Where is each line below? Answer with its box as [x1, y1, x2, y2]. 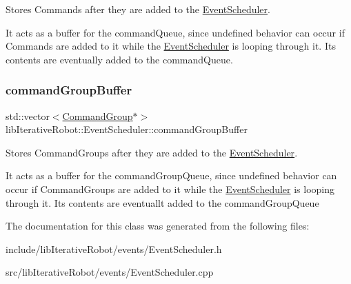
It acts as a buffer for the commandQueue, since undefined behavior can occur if [6, 25, 345, 39]
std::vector [6, 108, 50, 123]
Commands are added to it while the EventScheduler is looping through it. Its [6, 39, 336, 53]
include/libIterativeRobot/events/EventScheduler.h [6, 241, 222, 256]
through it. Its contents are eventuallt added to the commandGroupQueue [6, 195, 319, 210]
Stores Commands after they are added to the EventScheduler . [6, 2, 270, 16]
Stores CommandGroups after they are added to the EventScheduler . [6, 145, 298, 159]
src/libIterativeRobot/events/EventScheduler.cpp [6, 265, 214, 279]
